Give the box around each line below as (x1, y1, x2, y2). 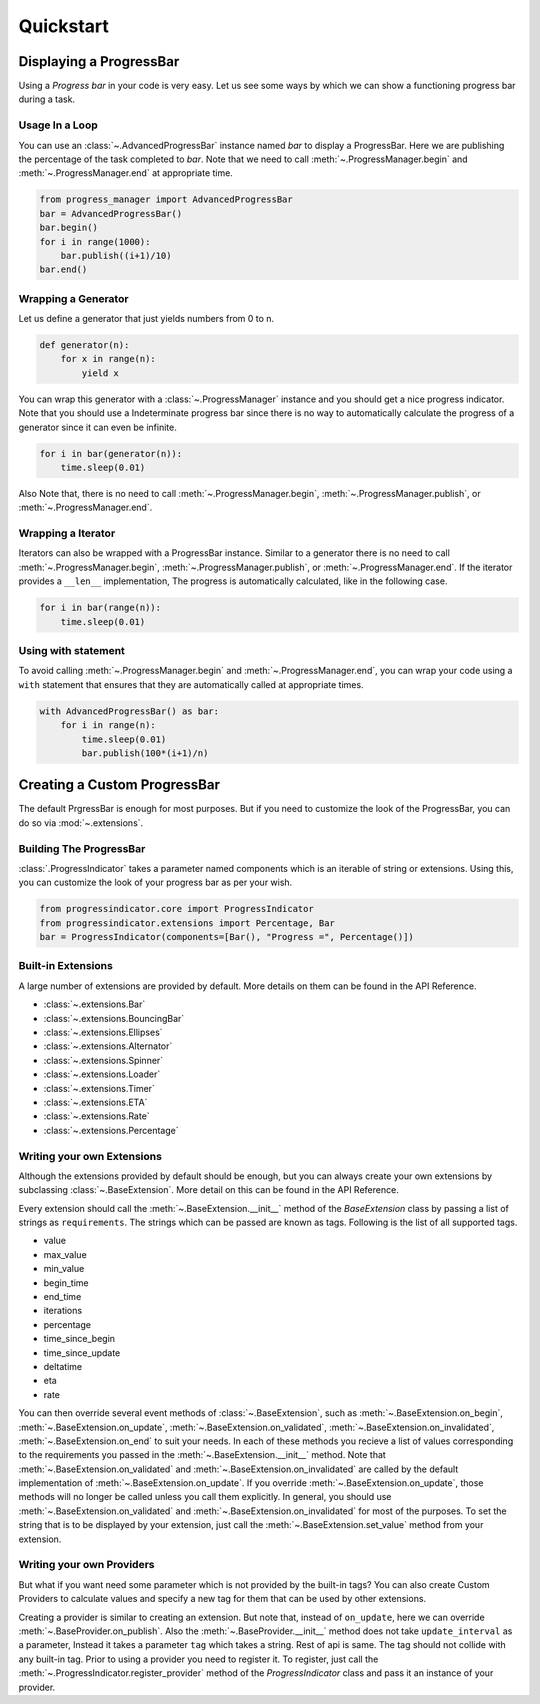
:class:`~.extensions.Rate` (43, 1110, 150, 1122)
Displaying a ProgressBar (18, 53, 180, 70)
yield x (81, 367, 120, 379)
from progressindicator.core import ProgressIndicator (39, 903, 314, 915)
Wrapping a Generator (18, 291, 129, 305)
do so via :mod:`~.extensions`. (18, 816, 144, 829)
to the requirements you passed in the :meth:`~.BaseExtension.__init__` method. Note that (18, 1449, 387, 1461)
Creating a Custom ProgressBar (18, 776, 220, 794)
